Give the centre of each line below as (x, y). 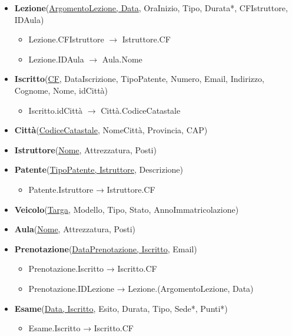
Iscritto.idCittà (56, 110)
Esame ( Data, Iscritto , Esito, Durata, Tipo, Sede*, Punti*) (121, 308)
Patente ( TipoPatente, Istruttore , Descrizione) (99, 169)
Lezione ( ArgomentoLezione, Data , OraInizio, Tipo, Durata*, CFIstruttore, (151, 8)
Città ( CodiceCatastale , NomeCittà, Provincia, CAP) (111, 130)
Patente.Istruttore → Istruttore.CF (92, 189)
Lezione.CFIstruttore (66, 39)
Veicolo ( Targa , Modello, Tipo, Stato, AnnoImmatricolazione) (127, 209)
